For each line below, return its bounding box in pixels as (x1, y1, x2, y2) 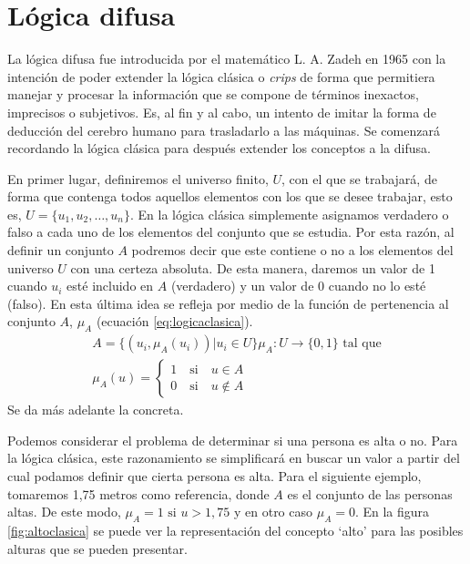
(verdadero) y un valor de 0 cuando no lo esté (170, 276, 426, 295)
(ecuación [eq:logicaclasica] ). (96, 312, 253, 331)
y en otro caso (233, 502, 313, 521)
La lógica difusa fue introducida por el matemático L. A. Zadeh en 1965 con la (7, 49, 446, 68)
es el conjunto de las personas (287, 484, 453, 503)
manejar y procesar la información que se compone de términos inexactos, (7, 85, 419, 104)
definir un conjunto (7, 241, 114, 260)
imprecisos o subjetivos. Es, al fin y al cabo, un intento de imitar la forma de (7, 102, 436, 121)
